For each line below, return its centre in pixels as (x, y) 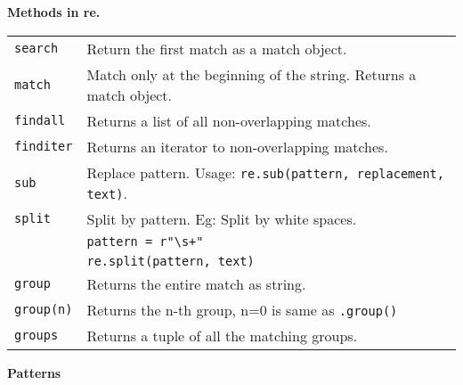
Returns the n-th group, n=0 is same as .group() (242, 309)
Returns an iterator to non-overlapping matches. (237, 146)
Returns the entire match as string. (196, 283)
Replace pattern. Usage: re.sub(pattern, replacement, (265, 172)
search (37, 49)
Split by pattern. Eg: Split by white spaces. (222, 218)
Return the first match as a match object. (217, 48)
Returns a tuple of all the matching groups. (222, 335)
